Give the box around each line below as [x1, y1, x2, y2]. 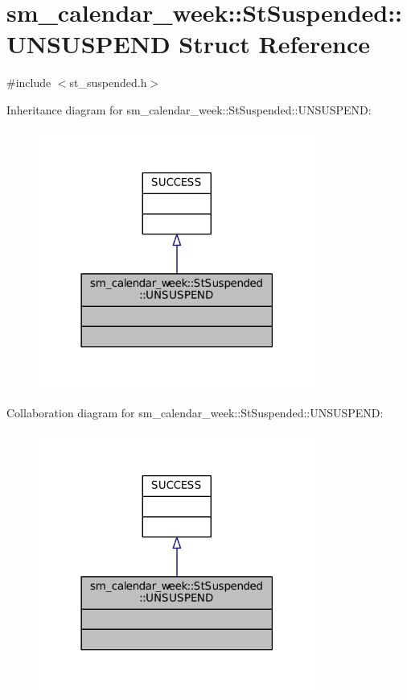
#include [6, 74, 51, 91]
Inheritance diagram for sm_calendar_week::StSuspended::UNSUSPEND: [6, 101, 372, 118]
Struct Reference [179, 27, 370, 60]
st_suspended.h [69, 74, 147, 91]
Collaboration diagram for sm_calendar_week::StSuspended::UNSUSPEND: [6, 404, 384, 421]
